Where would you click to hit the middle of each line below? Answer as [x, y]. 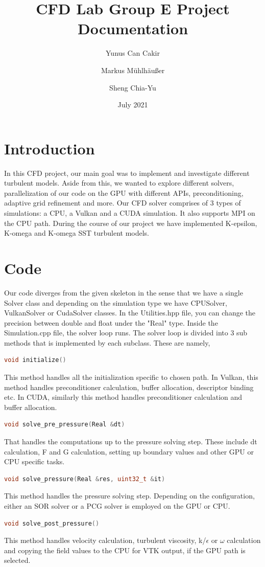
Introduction [50, 148]
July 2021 [133, 105]
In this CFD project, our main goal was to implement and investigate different [127, 173]
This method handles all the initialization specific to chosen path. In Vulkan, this [131, 377]
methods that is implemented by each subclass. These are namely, [107, 342]
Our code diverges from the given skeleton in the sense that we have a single [124, 292]
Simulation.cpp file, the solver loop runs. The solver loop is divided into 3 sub [126, 333]
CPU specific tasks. [34, 461]
